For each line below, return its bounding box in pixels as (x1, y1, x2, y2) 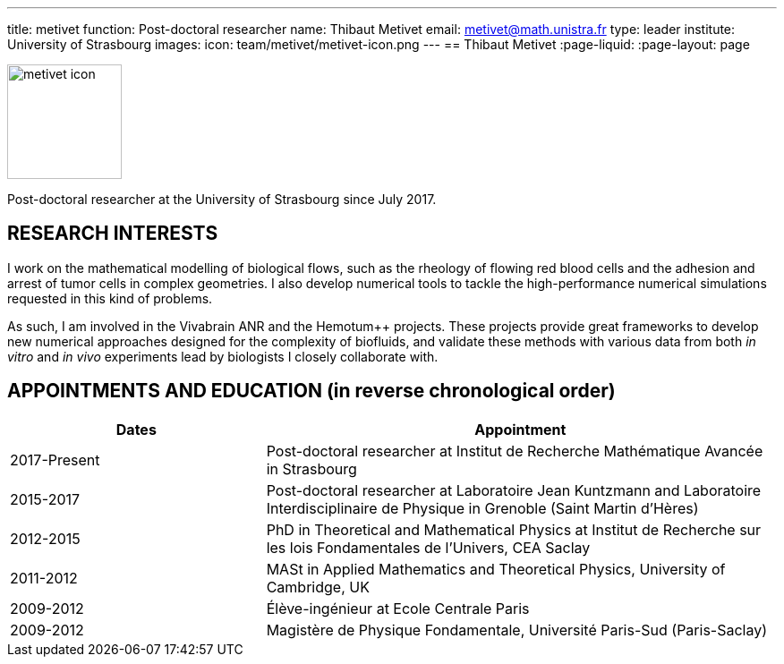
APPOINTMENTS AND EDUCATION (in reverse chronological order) (7, 379, 616, 403)
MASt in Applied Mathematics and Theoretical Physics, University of (266, 559, 726, 578)
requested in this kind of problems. (7, 290, 213, 306)
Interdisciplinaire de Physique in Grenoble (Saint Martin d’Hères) (266, 498, 699, 517)
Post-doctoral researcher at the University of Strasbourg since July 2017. (7, 192, 437, 207)
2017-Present (10, 450, 100, 469)
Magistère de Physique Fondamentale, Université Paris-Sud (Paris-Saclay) (266, 620, 768, 639)
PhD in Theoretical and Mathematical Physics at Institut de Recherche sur (266, 520, 762, 539)
